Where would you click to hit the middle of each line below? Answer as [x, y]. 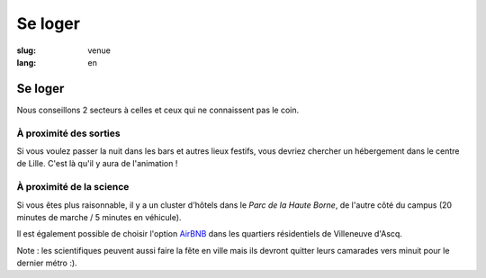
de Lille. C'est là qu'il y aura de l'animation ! [97, 164]
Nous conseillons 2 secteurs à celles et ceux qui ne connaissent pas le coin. [158, 110]
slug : [26, 50]
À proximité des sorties [68, 133]
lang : [27, 62]
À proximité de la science [73, 187]
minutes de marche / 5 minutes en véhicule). [99, 217]
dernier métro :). [47, 263]
